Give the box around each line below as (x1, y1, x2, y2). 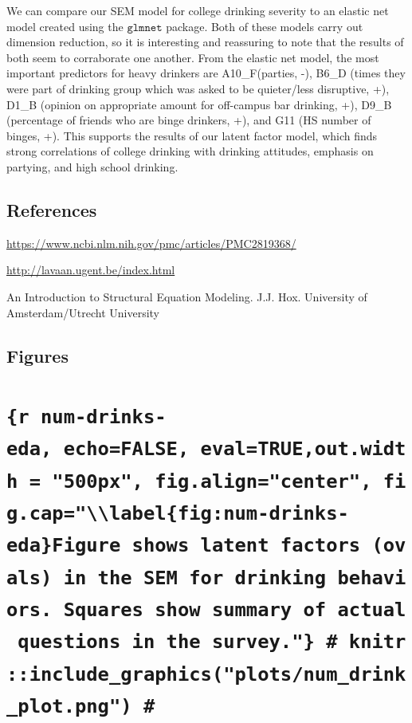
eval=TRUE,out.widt (200, 438, 406, 461)
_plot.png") (6, 694, 132, 717)
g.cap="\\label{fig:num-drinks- (6, 502, 349, 525)
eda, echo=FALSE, (6, 438, 190, 461)
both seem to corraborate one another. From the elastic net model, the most (6, 49, 379, 65)
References (6, 197, 97, 222)
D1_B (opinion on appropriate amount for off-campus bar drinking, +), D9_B (6, 96, 392, 112)
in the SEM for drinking (63, 566, 327, 589)
